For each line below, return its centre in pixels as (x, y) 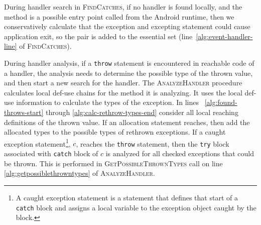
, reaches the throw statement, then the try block (153, 143)
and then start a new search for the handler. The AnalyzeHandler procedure (123, 83)
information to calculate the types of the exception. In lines (107, 102)
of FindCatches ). (45, 46)
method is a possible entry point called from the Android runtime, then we (119, 16)
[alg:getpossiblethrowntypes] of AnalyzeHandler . (80, 173)
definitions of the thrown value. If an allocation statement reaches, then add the (127, 122)
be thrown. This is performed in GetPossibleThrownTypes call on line (113, 163)
